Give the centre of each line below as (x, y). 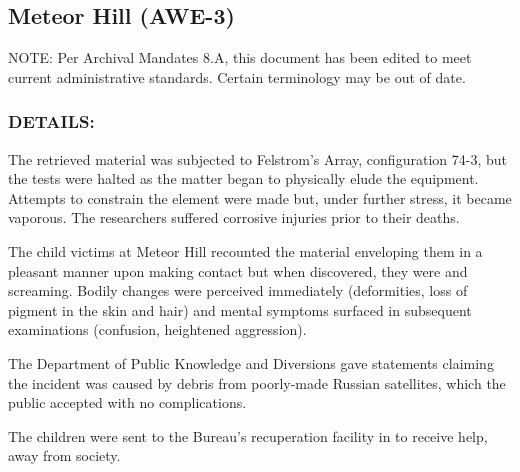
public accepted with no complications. (127, 402)
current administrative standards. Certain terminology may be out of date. (237, 76)
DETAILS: (51, 121)
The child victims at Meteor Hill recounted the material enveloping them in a (245, 250)
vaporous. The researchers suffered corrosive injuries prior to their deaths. (234, 217)
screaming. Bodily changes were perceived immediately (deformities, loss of (238, 290)
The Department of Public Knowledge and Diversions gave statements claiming (251, 362)
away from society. (64, 455)
